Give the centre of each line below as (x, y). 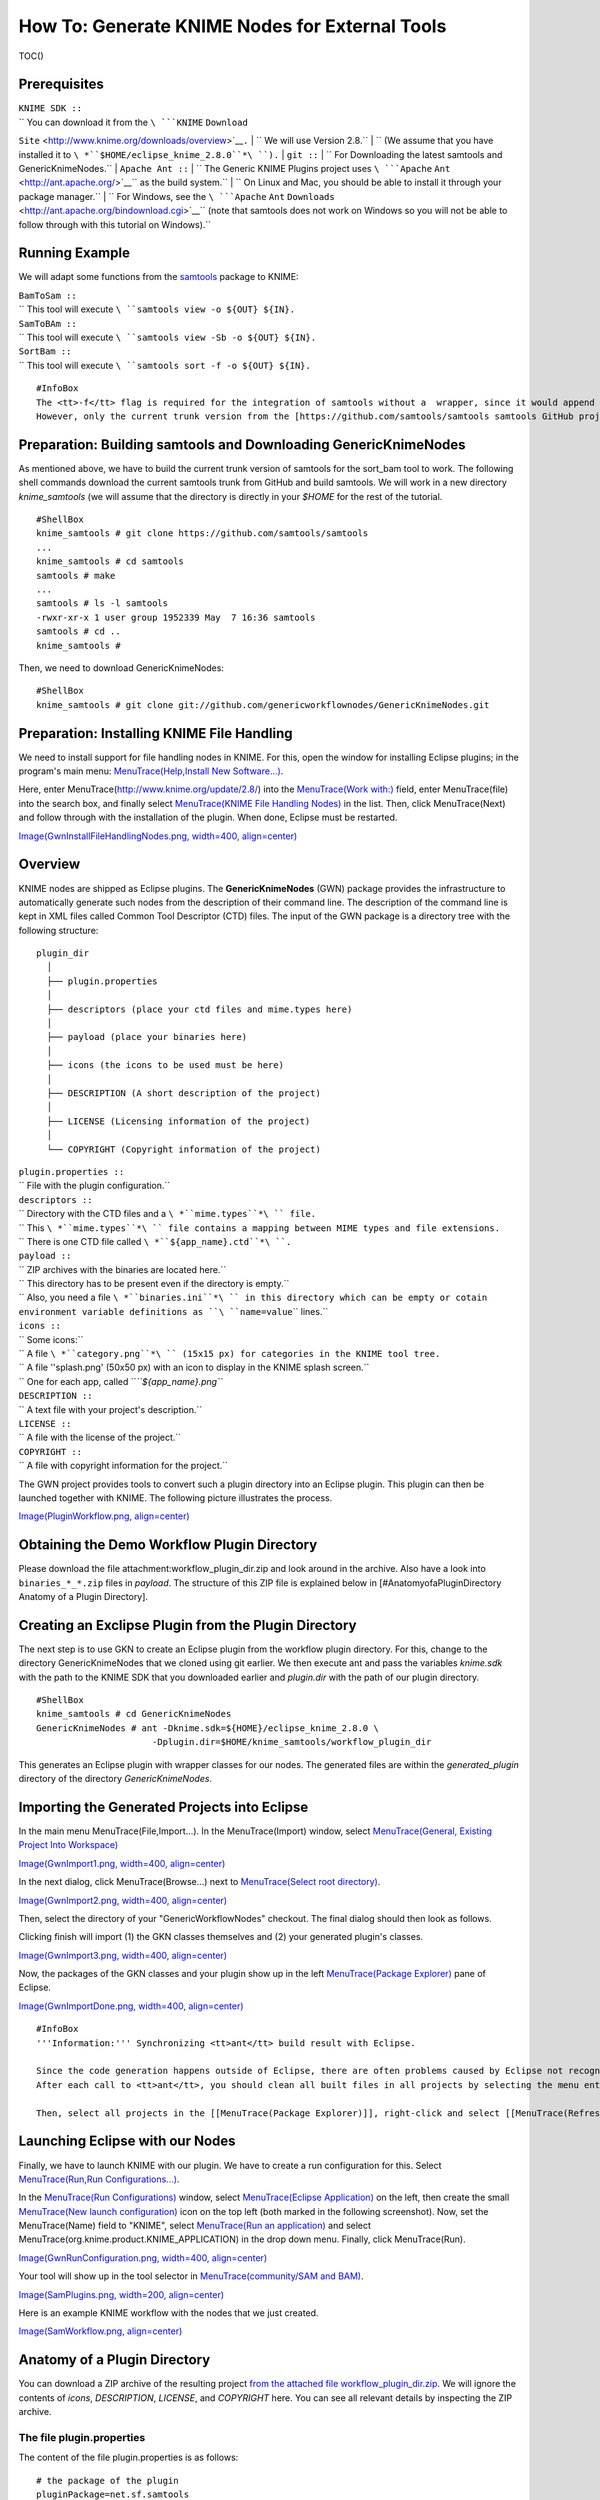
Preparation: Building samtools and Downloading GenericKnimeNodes (242, 444)
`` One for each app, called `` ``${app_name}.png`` (121, 1381)
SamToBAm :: (47, 323)
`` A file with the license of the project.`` (100, 1437)
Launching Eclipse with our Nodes (127, 2141)
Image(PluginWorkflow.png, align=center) (104, 1516)
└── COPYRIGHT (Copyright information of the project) (184, 1149)
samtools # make (76, 575)
